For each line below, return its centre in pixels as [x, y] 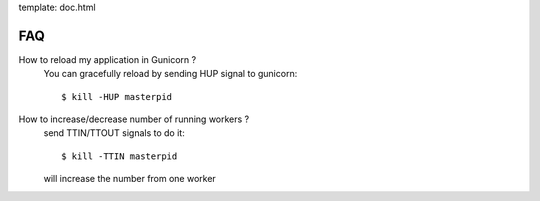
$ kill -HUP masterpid [117, 96]
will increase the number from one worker [130, 179]
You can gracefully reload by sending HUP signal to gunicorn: [170, 74]
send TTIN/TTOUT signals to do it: [114, 133]
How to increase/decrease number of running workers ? [134, 119]
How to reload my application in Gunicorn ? [107, 59]
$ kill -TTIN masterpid [119, 156]
